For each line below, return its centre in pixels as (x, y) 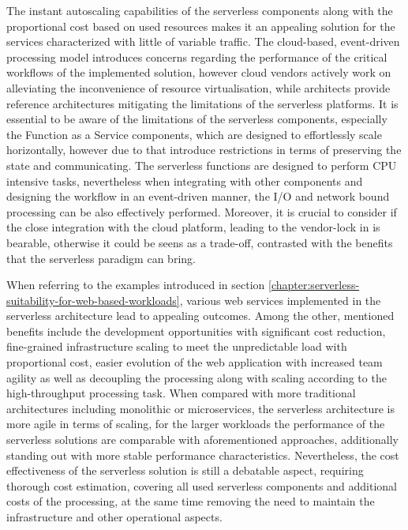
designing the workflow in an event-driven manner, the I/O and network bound (198, 196)
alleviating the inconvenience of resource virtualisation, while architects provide (198, 87)
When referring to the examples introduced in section (136, 285)
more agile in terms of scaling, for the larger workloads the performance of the (196, 424)
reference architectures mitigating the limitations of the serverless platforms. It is (202, 103)
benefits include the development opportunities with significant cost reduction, (196, 331)
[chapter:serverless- (314, 285)
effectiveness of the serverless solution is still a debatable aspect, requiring (185, 470)
